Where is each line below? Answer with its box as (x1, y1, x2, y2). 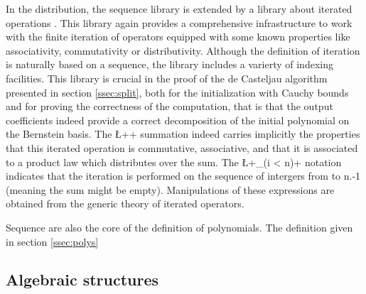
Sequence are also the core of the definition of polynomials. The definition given (6, 219, 353, 234)
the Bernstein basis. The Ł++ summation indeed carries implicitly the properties (6, 126, 360, 141)
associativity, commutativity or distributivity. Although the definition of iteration (6, 43, 360, 58)
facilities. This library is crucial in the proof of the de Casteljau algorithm (6, 70, 328, 85)
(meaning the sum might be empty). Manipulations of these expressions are (6, 182, 335, 197)
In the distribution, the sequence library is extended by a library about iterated (6, 1, 352, 16)
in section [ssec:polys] (6, 234, 99, 249)
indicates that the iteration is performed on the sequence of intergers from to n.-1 (6, 168, 361, 183)
